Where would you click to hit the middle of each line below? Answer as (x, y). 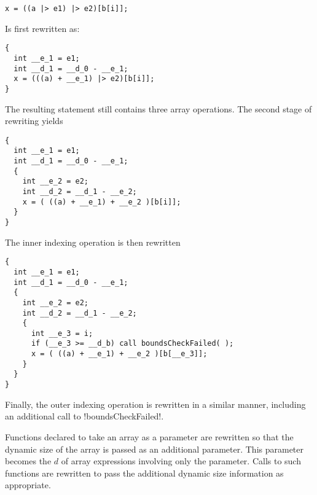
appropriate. (28, 485)
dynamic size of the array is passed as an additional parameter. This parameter (155, 449)
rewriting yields (34, 121)
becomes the (28, 461)
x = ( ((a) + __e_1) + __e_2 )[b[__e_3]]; (119, 354)
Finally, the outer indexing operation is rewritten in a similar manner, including (155, 404)
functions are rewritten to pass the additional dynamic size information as (144, 473)
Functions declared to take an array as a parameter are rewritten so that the (149, 436)
